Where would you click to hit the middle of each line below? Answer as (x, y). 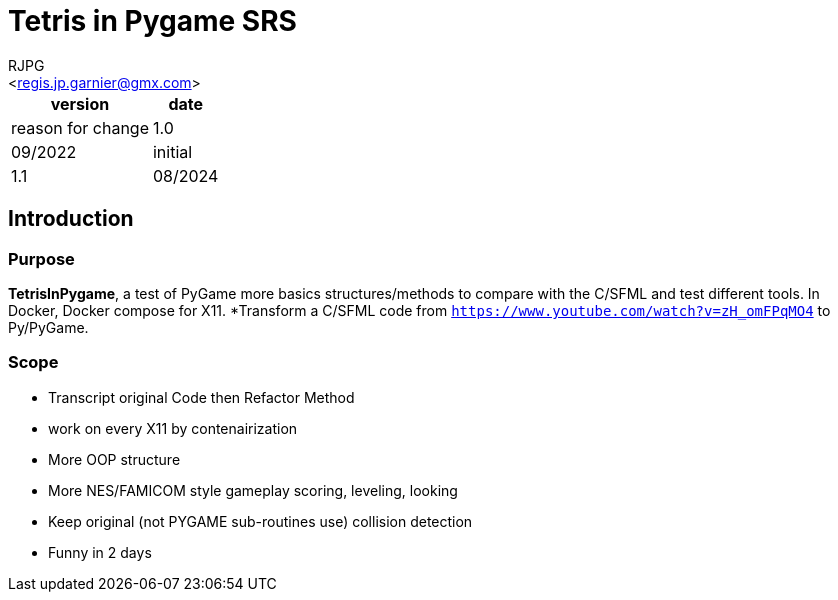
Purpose (41, 258)
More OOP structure (114, 459)
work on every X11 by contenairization (173, 428)
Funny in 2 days (100, 552)
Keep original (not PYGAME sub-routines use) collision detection (260, 521)
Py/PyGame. (48, 327)
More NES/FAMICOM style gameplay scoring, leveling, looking (253, 490)
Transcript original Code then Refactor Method (201, 397)
